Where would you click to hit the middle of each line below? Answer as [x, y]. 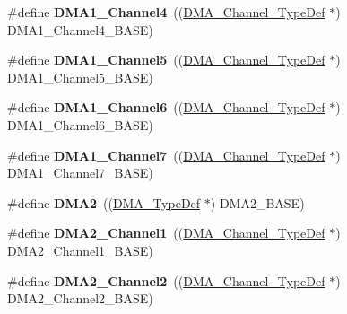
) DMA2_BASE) [257, 202]
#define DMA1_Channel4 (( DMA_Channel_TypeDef [166, 12]
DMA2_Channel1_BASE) [80, 250]
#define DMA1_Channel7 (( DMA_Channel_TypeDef [166, 155]
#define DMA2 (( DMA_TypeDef [104, 202]
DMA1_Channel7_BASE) [80, 173]
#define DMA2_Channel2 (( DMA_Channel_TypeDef [166, 280]
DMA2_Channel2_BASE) [80, 298]
